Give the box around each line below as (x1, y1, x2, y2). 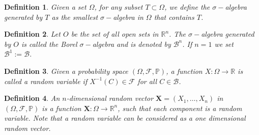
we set (214, 38, 234, 49)
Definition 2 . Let (4, 29, 61, 39)
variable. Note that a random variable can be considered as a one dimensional (4, 113, 246, 123)
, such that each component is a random (118, 102, 242, 113)
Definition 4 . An (4, 93, 60, 103)
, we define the (164, 2, 210, 12)
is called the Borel (21, 38, 77, 49)
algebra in (113, 11, 143, 22)
